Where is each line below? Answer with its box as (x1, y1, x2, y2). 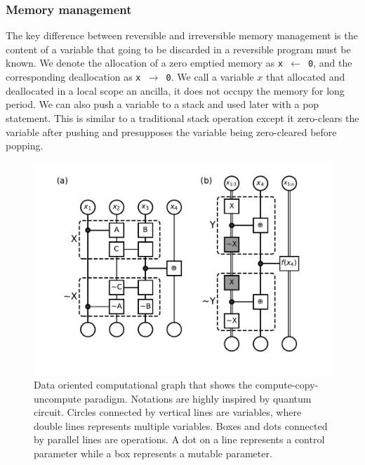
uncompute (34, 391, 81, 405)
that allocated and (265, 69, 345, 84)
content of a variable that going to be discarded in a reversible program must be (6, 41, 351, 56)
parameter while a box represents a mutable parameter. (34, 445, 272, 460)
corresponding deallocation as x (6, 69, 141, 84)
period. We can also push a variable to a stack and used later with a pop (6, 97, 319, 112)
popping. (6, 138, 44, 153)
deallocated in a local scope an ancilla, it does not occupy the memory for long (6, 83, 345, 97)
